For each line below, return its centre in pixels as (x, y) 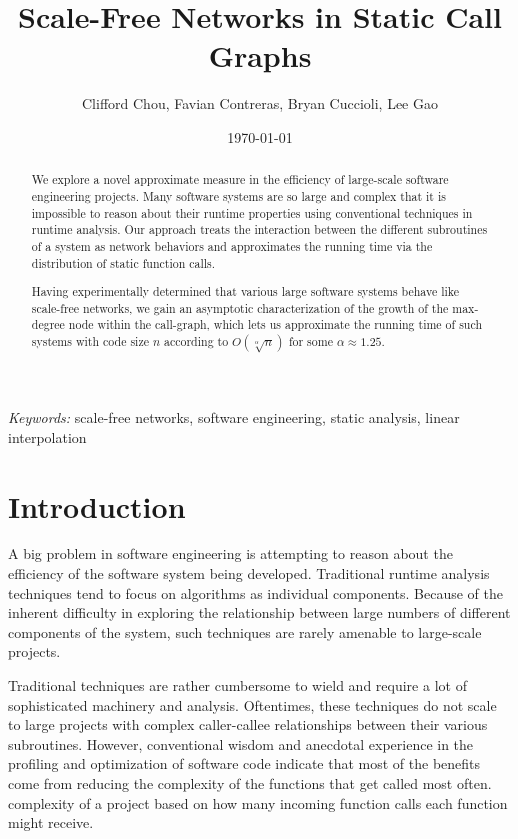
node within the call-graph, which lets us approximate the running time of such (275, 324)
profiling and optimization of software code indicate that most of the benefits (244, 763)
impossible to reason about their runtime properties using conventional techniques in (252, 212)
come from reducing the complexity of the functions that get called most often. (250, 782)
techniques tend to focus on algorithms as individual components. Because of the (255, 592)
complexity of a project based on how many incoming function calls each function (258, 802)
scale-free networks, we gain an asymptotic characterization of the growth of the (240, 307)
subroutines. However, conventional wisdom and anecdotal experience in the (241, 743)
